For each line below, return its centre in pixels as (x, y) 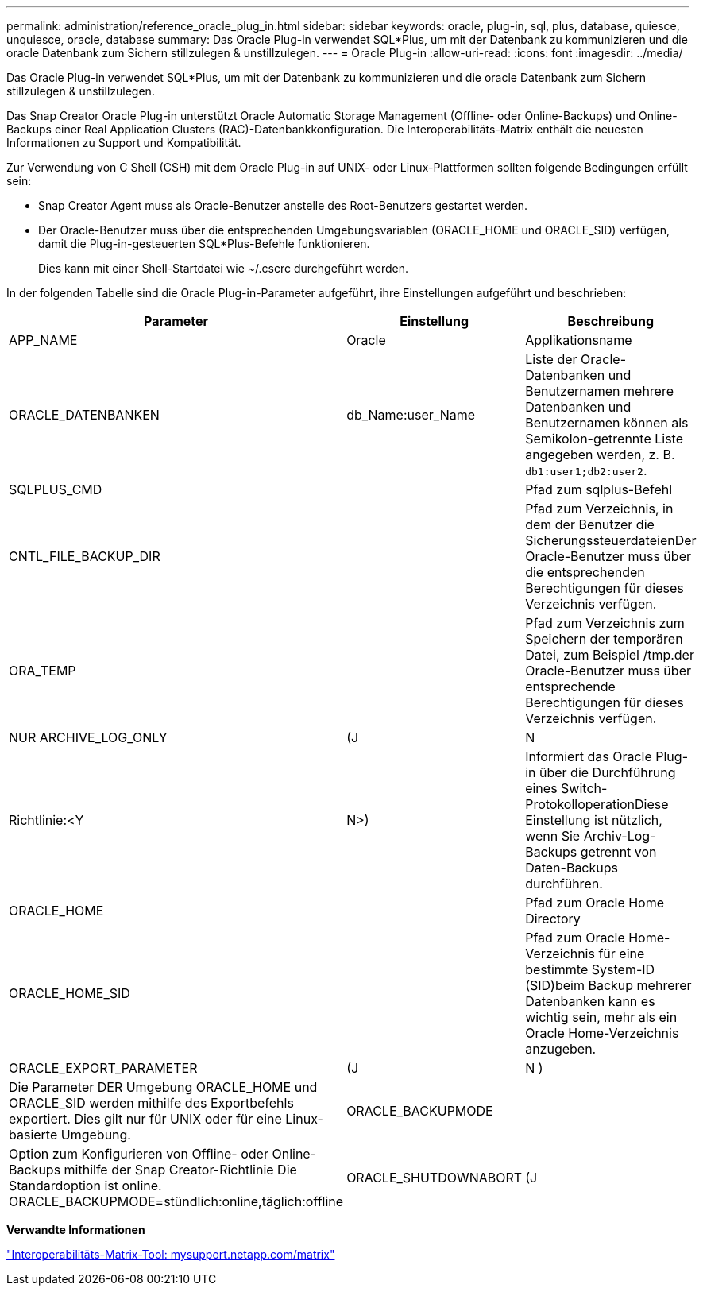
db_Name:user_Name (411, 415)
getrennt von (618, 852)
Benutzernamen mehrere (600, 391)
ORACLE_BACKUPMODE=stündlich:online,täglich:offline (176, 1201)
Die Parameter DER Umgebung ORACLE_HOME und (163, 1087)
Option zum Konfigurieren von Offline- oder (139, 1154)
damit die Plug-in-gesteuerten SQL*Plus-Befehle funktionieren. (204, 244)
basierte (33, 1135)
